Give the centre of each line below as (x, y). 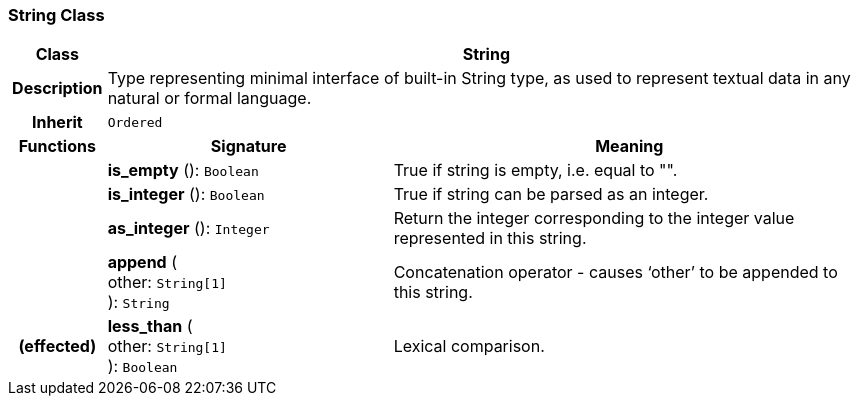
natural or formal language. (209, 98)
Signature (248, 146)
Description (57, 88)
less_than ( (150, 326)
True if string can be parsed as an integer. (551, 194)
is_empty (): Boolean (183, 170)
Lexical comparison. (469, 346)
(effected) (57, 346)
